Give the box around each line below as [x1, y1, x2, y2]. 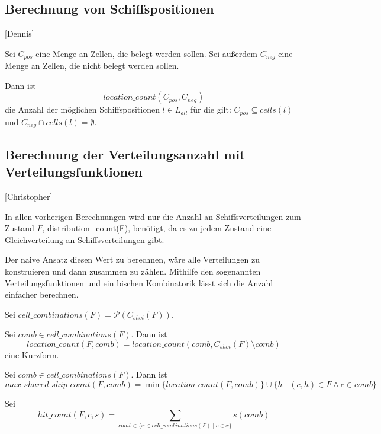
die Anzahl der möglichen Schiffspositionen [5, 103, 160, 116]
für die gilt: [190, 103, 231, 116]
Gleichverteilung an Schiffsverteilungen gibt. [5, 233, 164, 245]
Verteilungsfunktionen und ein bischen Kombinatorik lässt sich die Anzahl [5, 276, 273, 289]
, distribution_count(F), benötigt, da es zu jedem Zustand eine [42, 222, 272, 234]
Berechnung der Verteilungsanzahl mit [5, 145, 246, 163]
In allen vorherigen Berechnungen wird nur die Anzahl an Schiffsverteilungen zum [5, 210, 301, 222]
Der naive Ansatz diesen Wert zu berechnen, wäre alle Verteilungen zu [5, 253, 260, 266]
